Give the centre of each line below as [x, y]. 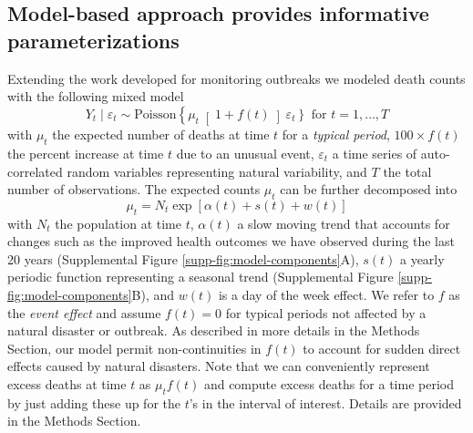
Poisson [155, 114]
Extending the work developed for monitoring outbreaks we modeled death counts [236, 78]
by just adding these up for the [94, 402]
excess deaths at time [67, 384]
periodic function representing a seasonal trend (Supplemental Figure [201, 277]
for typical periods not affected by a [326, 312]
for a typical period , [336, 134]
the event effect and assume [84, 312]
